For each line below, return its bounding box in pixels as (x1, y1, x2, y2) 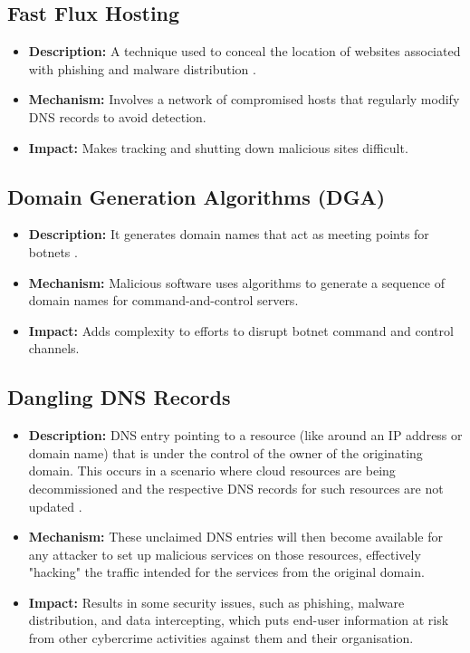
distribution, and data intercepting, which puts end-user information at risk (28, 610, 449, 629)
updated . (28, 496, 82, 515)
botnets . (28, 242, 78, 261)
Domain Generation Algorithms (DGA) (7, 182, 386, 210)
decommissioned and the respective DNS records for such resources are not (28, 478, 444, 497)
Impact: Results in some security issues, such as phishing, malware (28, 592, 405, 611)
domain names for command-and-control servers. (28, 291, 299, 310)
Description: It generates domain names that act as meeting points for (28, 225, 429, 244)
